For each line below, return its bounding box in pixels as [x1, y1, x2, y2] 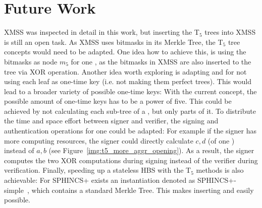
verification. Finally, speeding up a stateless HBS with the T [4, 165, 191, 175]
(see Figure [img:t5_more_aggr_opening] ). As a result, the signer [48, 145, 254, 156]
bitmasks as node [4, 56, 58, 66]
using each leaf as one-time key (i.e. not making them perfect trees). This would [4, 76, 251, 87]
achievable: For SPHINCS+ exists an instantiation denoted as [4, 175, 195, 185]
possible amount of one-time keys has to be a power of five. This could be [4, 96, 232, 106]
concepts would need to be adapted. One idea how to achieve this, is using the [4, 46, 246, 57]
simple [4, 184, 24, 195]
